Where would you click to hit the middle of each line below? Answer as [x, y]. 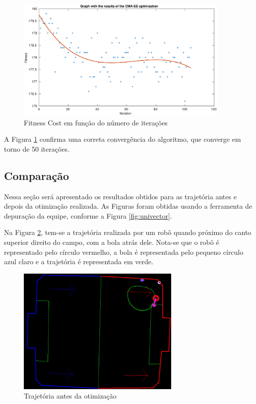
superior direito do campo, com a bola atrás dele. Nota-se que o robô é [112, 242]
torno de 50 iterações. [37, 148]
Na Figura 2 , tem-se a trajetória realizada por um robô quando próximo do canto [128, 232]
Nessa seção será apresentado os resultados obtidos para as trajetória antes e [120, 196]
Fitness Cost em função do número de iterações [96, 122]
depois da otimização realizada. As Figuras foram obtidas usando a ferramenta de [128, 206]
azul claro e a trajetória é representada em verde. [79, 261]
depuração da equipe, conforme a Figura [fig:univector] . [88, 215]
